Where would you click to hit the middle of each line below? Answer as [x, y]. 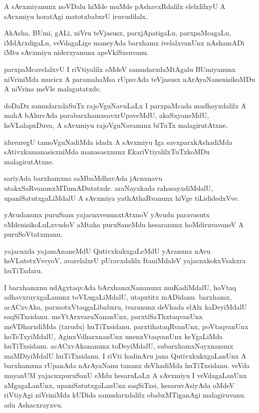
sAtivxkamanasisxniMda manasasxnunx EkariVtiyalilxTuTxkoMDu [107, 152]
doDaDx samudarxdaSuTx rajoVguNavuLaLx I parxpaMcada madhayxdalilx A [125, 105]
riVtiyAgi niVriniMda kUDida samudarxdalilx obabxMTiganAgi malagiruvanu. [125, 395]
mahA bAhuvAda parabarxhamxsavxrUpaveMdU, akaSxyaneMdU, [107, 115]
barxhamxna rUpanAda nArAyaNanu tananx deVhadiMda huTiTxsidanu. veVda [127, 365]
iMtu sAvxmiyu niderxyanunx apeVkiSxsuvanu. [76, 52]
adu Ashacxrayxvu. [33, 404]
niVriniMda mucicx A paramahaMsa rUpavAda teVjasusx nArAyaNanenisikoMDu [130, 79]
